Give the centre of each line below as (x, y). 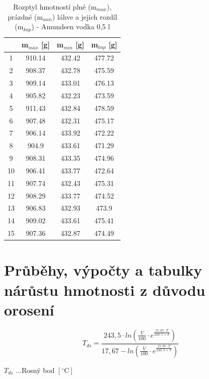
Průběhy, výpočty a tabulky (103, 270)
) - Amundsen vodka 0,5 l (71, 26)
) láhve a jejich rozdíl (85, 16)
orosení (29, 309)
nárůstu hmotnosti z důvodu (105, 290)
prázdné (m (25, 16)
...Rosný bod (35, 370)
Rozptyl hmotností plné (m (55, 7)
